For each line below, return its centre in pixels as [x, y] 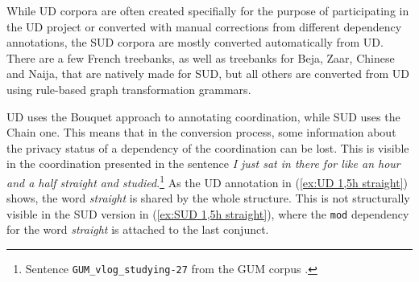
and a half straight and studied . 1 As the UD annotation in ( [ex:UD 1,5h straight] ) [207, 181]
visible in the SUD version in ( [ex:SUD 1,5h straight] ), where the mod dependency [208, 213]
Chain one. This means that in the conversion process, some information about [201, 132]
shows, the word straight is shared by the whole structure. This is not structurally [208, 198]
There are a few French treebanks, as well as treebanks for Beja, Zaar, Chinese [201, 57]
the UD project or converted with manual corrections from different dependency [204, 26]
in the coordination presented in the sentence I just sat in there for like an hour [203, 163]
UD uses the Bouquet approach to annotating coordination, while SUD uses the [203, 116]
